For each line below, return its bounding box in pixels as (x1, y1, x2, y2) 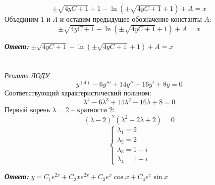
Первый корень (4, 104, 50, 115)
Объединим (4, 14, 39, 24)
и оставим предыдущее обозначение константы (60, 14, 202, 24)
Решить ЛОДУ (4, 70, 50, 80)
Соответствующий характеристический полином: (4, 88, 152, 98)
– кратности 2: (71, 104, 115, 115)
